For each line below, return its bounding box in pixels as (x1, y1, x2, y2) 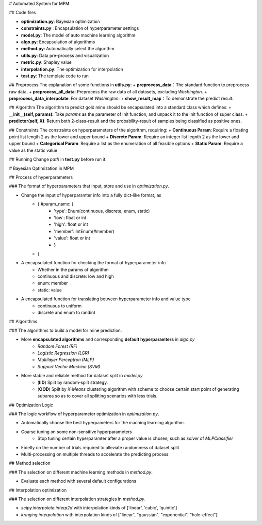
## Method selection (9, 460, 50, 466)
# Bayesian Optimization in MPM (9, 165, 74, 171)
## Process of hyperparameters (9, 174, 73, 180)
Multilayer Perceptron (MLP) (37, 357, 94, 362)
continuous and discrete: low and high (37, 273, 114, 279)
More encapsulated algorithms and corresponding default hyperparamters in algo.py (21, 336, 195, 343)
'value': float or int (54, 235, 90, 241)
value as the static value (9, 147, 58, 153)
